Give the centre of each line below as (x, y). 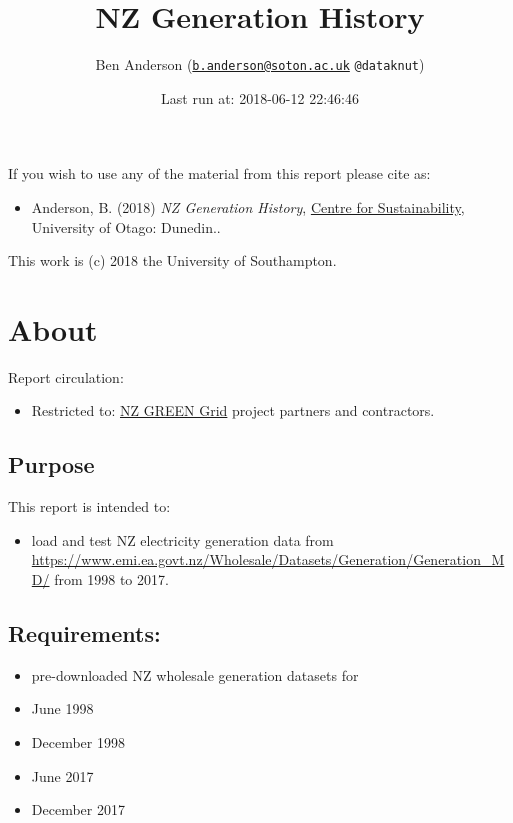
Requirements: (84, 633)
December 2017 (78, 809)
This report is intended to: (89, 506)
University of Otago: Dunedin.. (126, 226)
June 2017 (62, 775)
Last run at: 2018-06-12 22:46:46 (260, 97)
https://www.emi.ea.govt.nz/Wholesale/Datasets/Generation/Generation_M (268, 559)
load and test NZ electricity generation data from (182, 539)
